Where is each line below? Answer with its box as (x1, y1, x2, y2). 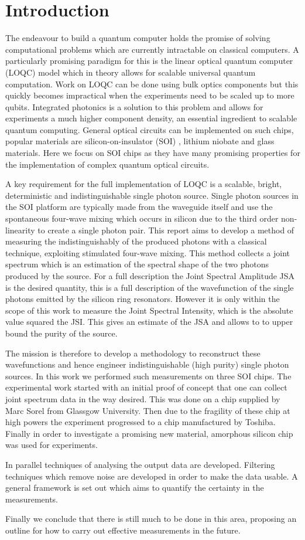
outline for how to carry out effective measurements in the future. (5, 524, 241, 536)
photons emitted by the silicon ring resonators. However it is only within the (5, 293, 280, 305)
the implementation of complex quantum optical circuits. (5, 158, 210, 170)
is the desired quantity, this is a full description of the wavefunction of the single (5, 281, 294, 293)
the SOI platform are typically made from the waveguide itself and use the (5, 201, 273, 213)
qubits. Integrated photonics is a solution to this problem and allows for (5, 100, 263, 113)
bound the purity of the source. (5, 327, 118, 339)
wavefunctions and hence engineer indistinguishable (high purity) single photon (5, 358, 289, 371)
